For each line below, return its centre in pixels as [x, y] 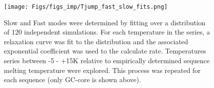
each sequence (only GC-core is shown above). [72, 79]
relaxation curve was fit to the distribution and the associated [96, 41]
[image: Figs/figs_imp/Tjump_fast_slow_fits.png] [86, 7]
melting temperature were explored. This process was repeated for [102, 70]
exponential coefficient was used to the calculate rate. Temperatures [105, 51]
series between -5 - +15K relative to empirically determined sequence [107, 61]
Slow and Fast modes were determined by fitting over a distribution [105, 22]
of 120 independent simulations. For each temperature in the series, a [107, 32]
